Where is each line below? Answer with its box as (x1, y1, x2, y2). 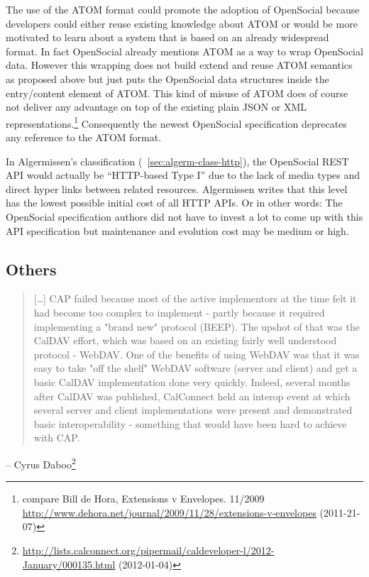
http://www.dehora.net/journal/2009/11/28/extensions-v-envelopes (22, 505, 316, 520)
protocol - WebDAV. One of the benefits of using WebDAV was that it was (33, 346, 360, 361)
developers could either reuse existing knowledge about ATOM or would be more (6, 16, 358, 31)
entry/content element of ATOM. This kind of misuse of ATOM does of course (6, 85, 348, 100)
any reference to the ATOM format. (6, 130, 162, 144)
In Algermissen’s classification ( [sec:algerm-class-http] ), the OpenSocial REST (6, 153, 349, 168)
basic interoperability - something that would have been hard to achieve (33, 416, 347, 431)
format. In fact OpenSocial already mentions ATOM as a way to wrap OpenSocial (6, 43, 363, 58)
